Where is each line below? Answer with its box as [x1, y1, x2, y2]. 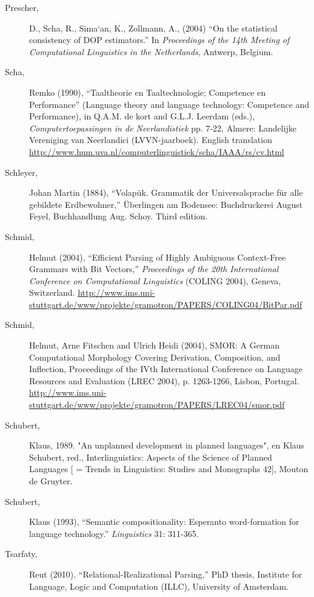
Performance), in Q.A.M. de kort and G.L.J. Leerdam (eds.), [29, 110, 255, 122]
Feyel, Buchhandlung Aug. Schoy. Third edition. [29, 210, 208, 222]
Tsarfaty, [5, 547, 38, 560]
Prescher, [5, 1, 39, 13]
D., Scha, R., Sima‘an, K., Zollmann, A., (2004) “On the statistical [29, 21, 278, 34]
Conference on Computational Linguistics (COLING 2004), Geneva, [29, 274, 281, 287]
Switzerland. [29, 286, 75, 299]
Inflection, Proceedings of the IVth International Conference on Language [29, 362, 302, 375]
